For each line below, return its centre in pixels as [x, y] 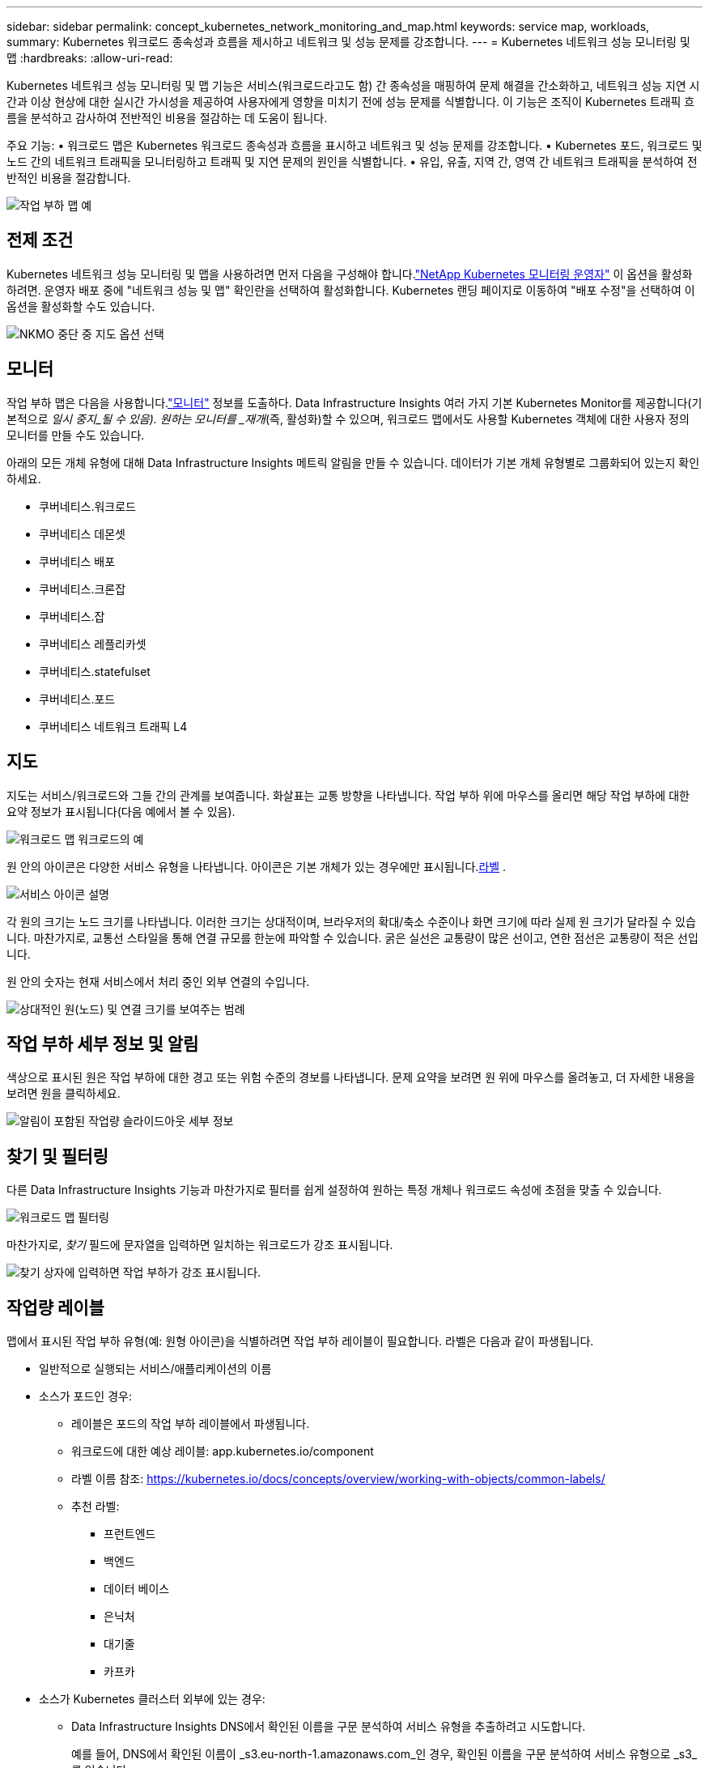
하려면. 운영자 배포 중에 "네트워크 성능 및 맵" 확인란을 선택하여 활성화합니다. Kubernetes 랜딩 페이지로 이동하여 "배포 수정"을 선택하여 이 [351, 290]
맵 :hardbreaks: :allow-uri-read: [90, 58]
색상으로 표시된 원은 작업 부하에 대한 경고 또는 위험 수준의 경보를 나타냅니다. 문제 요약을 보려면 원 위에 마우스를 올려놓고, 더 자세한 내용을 [351, 1077]
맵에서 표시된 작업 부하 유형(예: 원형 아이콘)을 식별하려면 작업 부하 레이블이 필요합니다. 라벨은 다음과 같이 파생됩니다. [300, 1341]
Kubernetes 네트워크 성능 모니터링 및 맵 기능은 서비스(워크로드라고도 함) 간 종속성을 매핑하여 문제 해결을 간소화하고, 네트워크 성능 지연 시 [353, 85]
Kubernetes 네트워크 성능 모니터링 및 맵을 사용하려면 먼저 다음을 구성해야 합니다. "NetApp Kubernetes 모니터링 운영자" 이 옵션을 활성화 [350, 274]
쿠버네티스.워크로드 [87, 506]
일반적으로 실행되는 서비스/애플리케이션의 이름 [155, 1369]
